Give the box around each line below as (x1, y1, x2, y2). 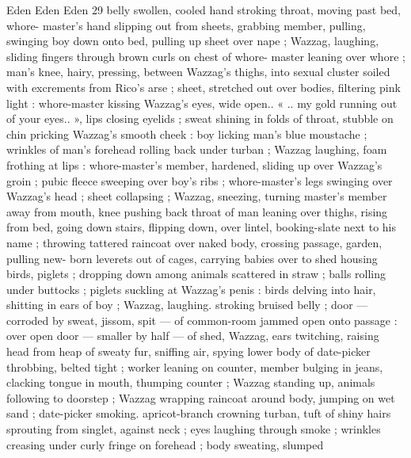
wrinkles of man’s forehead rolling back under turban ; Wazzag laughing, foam (6, 141, 387, 158)
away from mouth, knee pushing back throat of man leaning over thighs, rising (6, 203, 388, 219)
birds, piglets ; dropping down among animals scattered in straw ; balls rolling (6, 265, 386, 282)
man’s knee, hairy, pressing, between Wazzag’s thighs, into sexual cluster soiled (6, 63, 390, 80)
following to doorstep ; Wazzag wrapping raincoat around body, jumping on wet (6, 389, 395, 406)
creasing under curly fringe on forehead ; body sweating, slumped (6, 436, 324, 452)
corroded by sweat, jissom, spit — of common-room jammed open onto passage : (6, 311, 398, 328)
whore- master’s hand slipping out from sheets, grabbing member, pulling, (6, 17, 366, 33)
